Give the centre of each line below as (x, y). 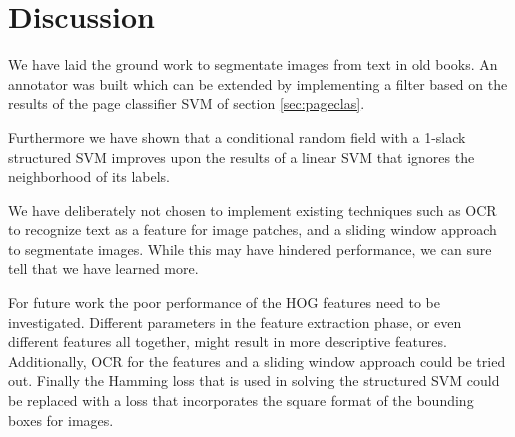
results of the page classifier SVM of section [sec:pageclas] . (186, 103)
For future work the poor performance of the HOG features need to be (224, 302)
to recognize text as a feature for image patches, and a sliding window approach (252, 229)
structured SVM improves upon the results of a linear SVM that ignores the (241, 156)
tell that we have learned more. (103, 268)
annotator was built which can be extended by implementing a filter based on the (258, 83)
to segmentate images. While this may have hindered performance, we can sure (250, 248)
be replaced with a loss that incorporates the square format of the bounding (241, 400)
